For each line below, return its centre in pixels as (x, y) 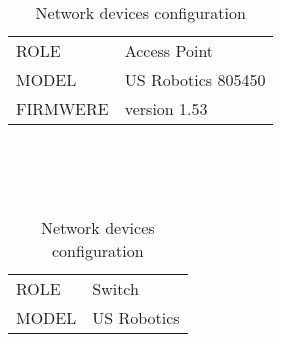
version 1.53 (166, 108)
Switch (115, 288)
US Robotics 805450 (195, 79)
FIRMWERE (62, 108)
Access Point (169, 50)
